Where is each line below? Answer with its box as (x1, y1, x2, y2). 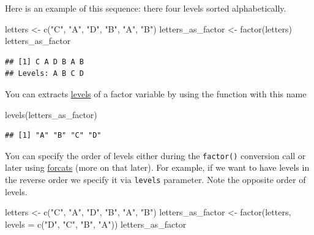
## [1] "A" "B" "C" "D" (5, 131, 102, 140)
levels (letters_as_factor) (5, 108, 97, 121)
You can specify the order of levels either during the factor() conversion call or (5, 149, 306, 162)
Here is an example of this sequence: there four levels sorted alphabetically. (5, 2, 286, 14)
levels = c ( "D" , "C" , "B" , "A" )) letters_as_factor (5, 217, 187, 230)
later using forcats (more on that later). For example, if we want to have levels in (5, 161, 310, 174)
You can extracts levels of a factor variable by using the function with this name (5, 87, 307, 100)
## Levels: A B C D (5, 69, 84, 78)
